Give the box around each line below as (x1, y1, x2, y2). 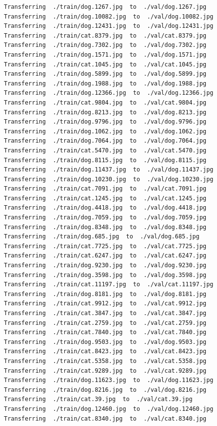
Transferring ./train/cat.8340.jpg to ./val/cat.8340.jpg (4, 415, 207, 422)
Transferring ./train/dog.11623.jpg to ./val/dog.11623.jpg (4, 377, 214, 384)
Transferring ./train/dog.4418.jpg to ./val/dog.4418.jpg (4, 204, 207, 212)
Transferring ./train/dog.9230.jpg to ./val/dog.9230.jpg (4, 262, 207, 269)
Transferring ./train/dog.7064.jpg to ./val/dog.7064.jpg (4, 137, 207, 145)
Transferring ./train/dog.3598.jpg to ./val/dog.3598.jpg (4, 271, 207, 278)
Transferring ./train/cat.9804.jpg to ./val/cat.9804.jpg (4, 99, 207, 106)
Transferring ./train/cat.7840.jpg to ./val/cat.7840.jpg (4, 329, 207, 336)
